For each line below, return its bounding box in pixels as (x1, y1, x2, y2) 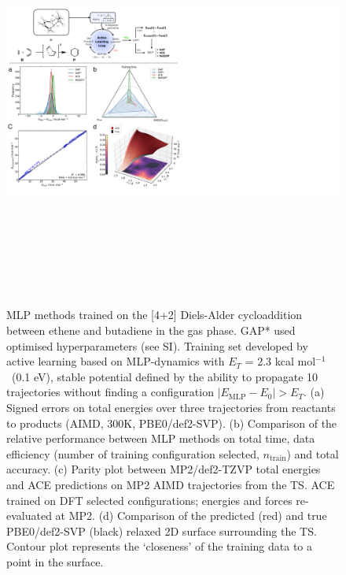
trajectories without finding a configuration (6, 384, 214, 400)
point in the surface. (6, 553, 104, 569)
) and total (286, 445, 339, 462)
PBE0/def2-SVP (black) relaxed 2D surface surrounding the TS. (6, 522, 317, 539)
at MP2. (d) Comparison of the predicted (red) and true (55, 507, 327, 524)
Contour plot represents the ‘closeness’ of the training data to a (6, 538, 313, 555)
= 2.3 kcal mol (245, 353, 316, 369)
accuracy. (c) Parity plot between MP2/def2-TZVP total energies (6, 461, 321, 477)
